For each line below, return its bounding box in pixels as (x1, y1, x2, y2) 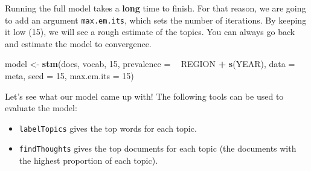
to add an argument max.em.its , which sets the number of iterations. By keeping (5, 13, 307, 26)
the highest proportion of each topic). (19, 154, 158, 167)
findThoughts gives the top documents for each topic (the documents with (19, 142, 297, 155)
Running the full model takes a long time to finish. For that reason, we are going (5, 2, 306, 14)
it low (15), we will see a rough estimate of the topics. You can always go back (5, 25, 295, 38)
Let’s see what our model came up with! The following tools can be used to (5, 89, 284, 102)
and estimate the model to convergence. (5, 37, 152, 50)
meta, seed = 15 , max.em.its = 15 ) (5, 69, 134, 82)
